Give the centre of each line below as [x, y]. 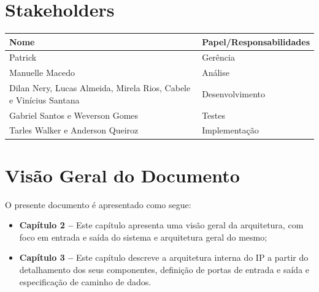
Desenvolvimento [234, 93]
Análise [216, 73]
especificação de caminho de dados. [85, 281]
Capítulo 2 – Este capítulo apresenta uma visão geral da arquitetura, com [161, 225]
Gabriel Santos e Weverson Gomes [74, 115]
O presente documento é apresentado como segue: [98, 204]
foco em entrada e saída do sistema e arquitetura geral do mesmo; [143, 237]
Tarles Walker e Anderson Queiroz [74, 130]
